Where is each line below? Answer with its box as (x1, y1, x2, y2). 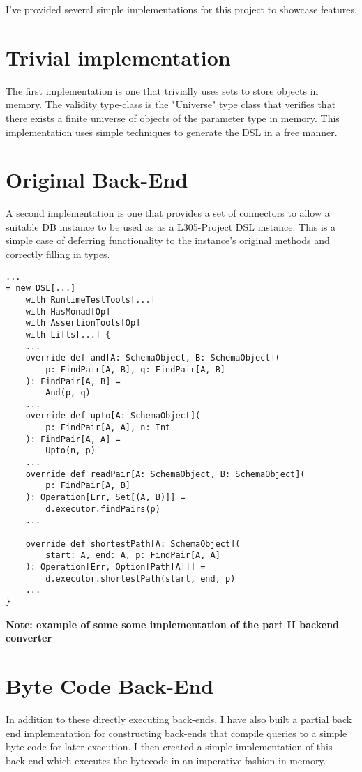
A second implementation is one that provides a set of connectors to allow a (6, 206, 330, 220)
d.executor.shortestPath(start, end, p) (45, 573, 236, 584)
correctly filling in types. (6, 247, 110, 261)
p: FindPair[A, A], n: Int (45, 423, 171, 433)
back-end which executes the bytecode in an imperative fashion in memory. (6, 752, 326, 767)
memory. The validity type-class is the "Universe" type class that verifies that (6, 97, 336, 112)
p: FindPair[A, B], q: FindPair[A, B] (45, 364, 225, 374)
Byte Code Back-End (6, 672, 214, 699)
